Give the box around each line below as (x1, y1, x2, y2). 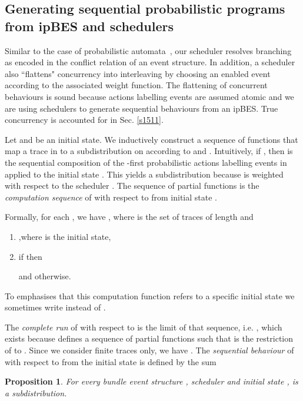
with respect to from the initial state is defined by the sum (5, 355, 217, 367)
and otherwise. (18, 270, 71, 282)
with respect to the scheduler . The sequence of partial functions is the (5, 179, 259, 192)
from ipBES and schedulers (5, 16, 174, 35)
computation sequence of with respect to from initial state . (5, 191, 217, 203)
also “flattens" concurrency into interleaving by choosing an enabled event (5, 67, 271, 79)
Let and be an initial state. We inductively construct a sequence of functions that (5, 133, 298, 145)
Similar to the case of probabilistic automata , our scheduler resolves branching (5, 44, 292, 56)
